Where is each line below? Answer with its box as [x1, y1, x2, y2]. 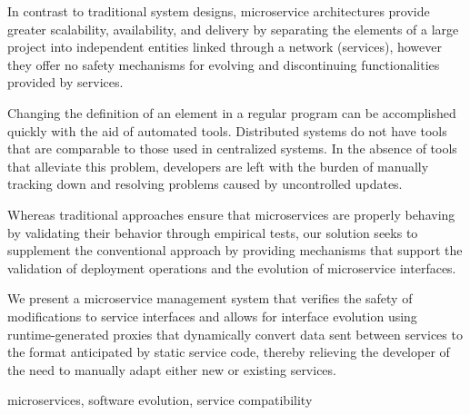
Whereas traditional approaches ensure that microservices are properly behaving [7, 204, 455, 223]
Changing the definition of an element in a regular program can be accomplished [7, 103, 456, 122]
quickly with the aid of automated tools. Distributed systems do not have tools [7, 121, 447, 140]
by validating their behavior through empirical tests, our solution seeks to [7, 222, 418, 242]
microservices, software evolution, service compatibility [7, 390, 313, 410]
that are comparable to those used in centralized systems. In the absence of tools [7, 139, 457, 158]
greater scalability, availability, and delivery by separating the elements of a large [7, 19, 459, 38]
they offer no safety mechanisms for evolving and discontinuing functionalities [7, 54, 440, 74]
